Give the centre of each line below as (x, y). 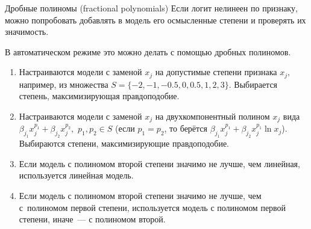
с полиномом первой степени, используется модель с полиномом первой (152, 207)
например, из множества (64, 84)
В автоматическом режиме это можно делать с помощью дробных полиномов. (148, 51)
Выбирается (256, 84)
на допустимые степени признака (216, 72)
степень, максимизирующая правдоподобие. (99, 96)
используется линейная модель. (76, 175)
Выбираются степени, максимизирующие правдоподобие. (124, 143)
